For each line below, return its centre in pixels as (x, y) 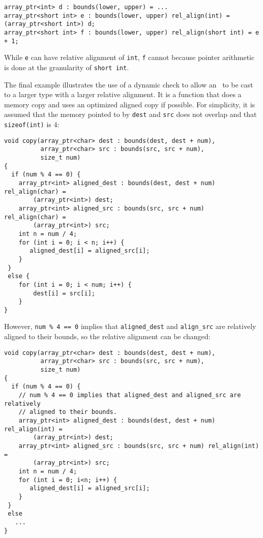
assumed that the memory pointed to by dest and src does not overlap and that (130, 114)
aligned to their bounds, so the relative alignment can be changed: (107, 336)
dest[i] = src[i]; (64, 293)
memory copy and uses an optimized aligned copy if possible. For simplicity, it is (130, 104)
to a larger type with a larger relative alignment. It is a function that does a (123, 94)
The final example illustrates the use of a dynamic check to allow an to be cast (129, 84)
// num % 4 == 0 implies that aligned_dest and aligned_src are (130, 395)
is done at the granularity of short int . (67, 67)
